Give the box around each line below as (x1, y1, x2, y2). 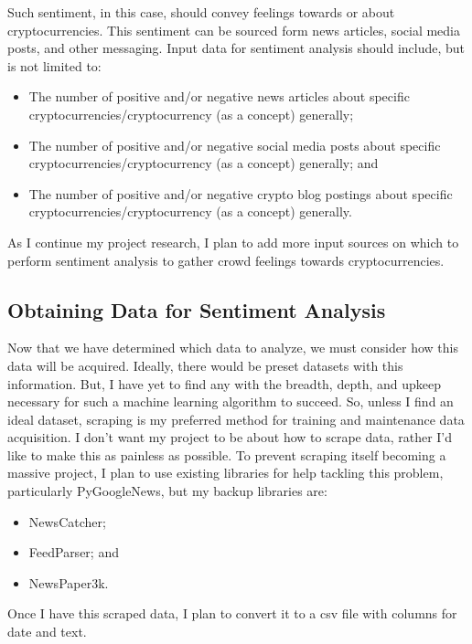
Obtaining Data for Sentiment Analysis (7, 295, 386, 323)
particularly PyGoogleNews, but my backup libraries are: (7, 481, 327, 501)
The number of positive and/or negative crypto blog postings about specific (28, 184, 453, 203)
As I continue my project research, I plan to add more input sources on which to (7, 232, 459, 251)
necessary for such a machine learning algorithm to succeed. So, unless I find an (7, 392, 454, 411)
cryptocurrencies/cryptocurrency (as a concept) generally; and (28, 153, 379, 173)
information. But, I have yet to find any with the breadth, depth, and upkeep (7, 374, 441, 393)
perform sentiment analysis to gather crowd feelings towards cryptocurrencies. (7, 250, 445, 269)
